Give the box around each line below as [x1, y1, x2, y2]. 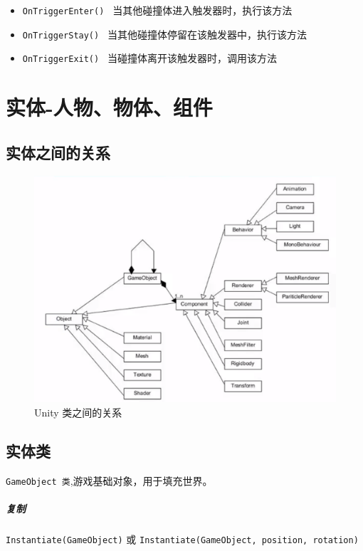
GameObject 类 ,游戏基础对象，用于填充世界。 [6, 473, 213, 488]
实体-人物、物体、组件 [6, 93, 213, 122]
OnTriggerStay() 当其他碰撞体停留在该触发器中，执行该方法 [22, 26, 307, 41]
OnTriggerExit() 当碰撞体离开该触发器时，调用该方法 [22, 51, 278, 65]
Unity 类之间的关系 [34, 404, 122, 419]
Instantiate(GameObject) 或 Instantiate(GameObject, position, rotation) [6, 531, 359, 546]
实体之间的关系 [6, 141, 110, 163]
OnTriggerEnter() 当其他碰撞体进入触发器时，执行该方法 [22, 3, 293, 17]
